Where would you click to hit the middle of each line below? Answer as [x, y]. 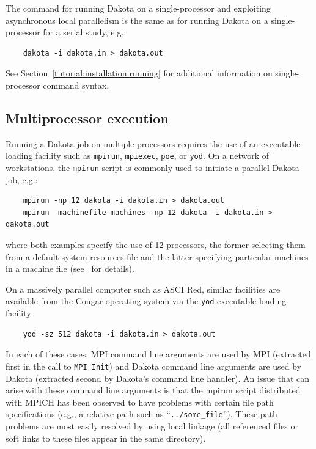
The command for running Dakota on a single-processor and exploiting [138, 8]
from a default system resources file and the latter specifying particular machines [157, 256]
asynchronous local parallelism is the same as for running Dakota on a [137, 20]
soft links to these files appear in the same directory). [106, 438]
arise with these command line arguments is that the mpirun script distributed [153, 390]
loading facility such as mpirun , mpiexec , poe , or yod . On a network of [138, 155]
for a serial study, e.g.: [85, 32]
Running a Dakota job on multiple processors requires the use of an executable [153, 143]
